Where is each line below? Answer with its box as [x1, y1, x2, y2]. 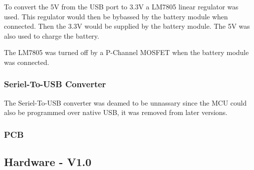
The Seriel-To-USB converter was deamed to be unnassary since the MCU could [4, 97, 247, 108]
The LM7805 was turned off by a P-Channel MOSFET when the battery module [4, 47, 249, 57]
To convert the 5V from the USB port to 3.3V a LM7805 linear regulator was [4, 1, 239, 11]
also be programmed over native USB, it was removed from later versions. [4, 107, 228, 117]
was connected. [4, 57, 49, 67]
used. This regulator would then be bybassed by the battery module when [4, 11, 228, 21]
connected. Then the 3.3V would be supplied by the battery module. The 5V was [4, 21, 250, 31]
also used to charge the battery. [4, 30, 99, 41]
